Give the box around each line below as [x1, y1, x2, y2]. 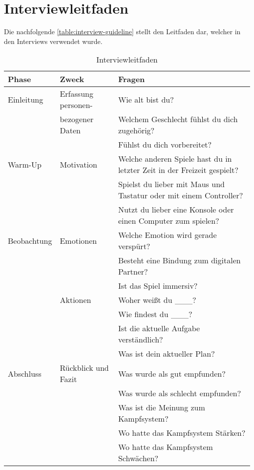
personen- [60, 99, 93, 111]
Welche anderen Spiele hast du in [118, 153, 232, 165]
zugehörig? [118, 125, 155, 136]
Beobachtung [8, 235, 52, 246]
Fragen [118, 73, 145, 85]
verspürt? [118, 240, 150, 252]
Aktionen [60, 294, 91, 306]
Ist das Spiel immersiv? [118, 280, 198, 292]
